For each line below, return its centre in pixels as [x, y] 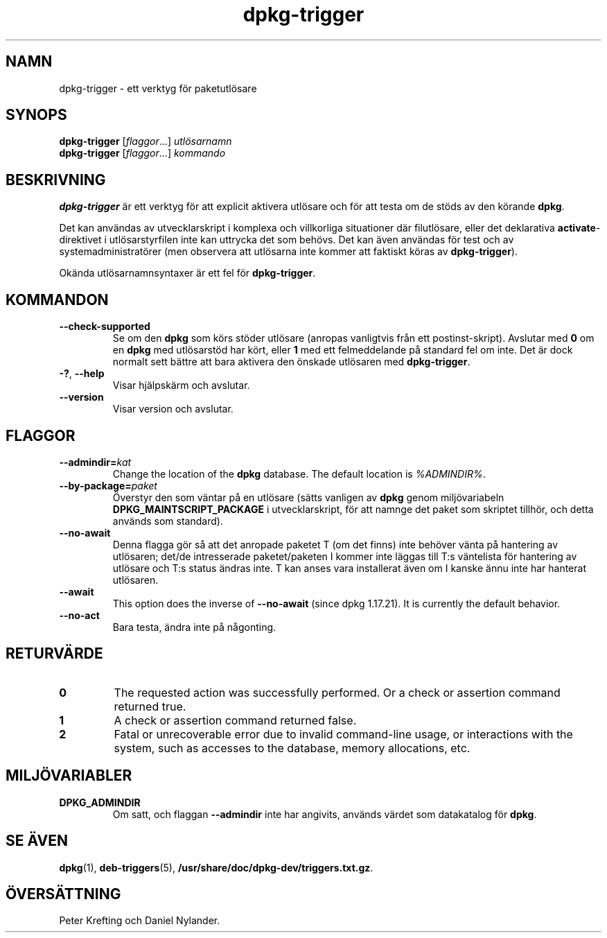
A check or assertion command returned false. [235, 720]
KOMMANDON [57, 299]
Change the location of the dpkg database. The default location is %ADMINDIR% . [299, 474]
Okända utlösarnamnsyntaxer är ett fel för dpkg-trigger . [187, 273]
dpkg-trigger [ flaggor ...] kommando [142, 153]
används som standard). [168, 521]
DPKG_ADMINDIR [100, 802]
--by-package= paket [108, 485]
